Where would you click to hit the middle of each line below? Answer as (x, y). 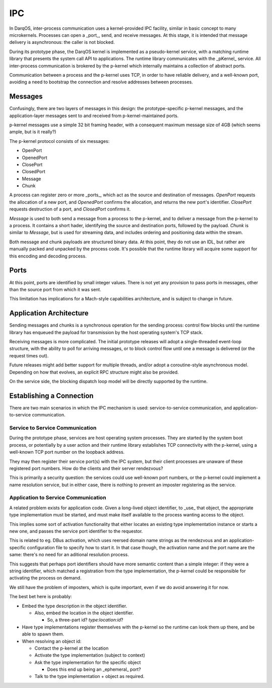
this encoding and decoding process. (48, 256)
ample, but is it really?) (33, 132)
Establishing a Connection (51, 395)
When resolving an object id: (52, 641)
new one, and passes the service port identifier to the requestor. (76, 531)
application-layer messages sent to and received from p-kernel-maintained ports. (94, 116)
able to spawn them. (43, 634)
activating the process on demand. (45, 578)
